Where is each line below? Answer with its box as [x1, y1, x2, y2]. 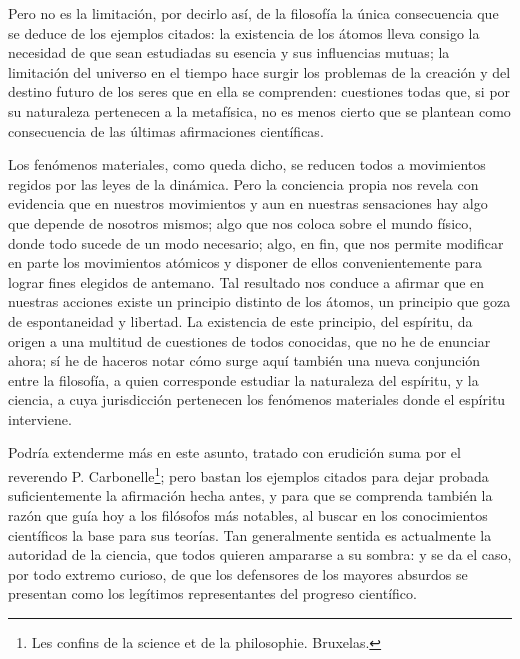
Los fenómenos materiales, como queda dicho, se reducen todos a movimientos [8, 154, 486, 175]
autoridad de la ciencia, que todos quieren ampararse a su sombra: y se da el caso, [8, 544, 512, 565]
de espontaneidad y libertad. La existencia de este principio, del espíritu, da [8, 310, 473, 331]
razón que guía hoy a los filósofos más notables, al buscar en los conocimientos [8, 504, 488, 525]
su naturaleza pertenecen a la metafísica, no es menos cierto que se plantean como [8, 100, 511, 121]
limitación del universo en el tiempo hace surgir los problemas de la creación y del [8, 61, 511, 82]
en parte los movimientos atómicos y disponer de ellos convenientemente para [8, 252, 483, 273]
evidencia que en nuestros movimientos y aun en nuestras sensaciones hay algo [8, 193, 488, 214]
